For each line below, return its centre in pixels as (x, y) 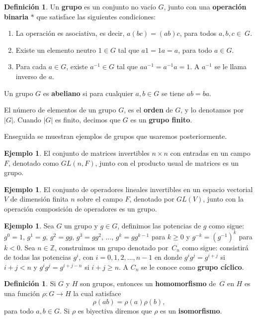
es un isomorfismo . (191, 310)
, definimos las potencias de (159, 225)
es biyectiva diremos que (115, 310)
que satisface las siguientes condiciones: (96, 16)
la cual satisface (97, 293)
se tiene (173, 93)
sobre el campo (100, 199)
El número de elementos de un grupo (60, 110)
